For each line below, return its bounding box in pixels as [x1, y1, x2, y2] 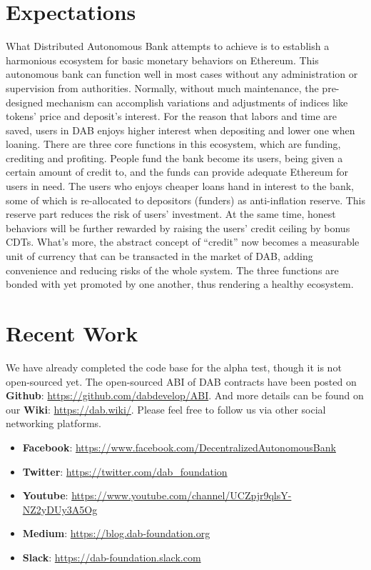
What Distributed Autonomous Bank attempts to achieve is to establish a [6, 39, 330, 54]
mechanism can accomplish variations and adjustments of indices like [46, 94, 348, 109]
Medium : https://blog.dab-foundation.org [22, 526, 210, 541]
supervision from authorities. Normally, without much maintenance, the [6, 80, 319, 95]
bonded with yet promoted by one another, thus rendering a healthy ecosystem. [6, 276, 354, 291]
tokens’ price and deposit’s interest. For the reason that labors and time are [6, 109, 337, 124]
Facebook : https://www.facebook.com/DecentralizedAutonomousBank [22, 439, 336, 454]
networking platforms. [6, 416, 101, 431]
